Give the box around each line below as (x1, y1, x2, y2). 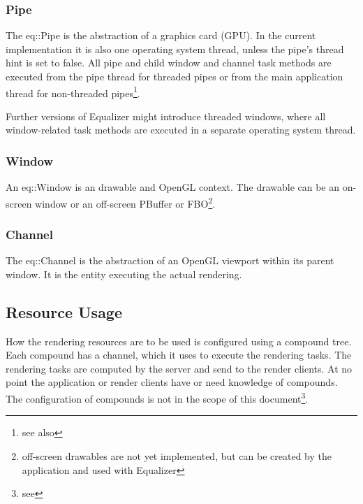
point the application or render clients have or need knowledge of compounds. (6, 375, 338, 389)
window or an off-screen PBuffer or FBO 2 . (35, 194, 216, 210)
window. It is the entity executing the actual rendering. (6, 266, 242, 281)
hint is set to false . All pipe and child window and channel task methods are (6, 55, 332, 70)
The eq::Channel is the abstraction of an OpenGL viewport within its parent (6, 253, 334, 268)
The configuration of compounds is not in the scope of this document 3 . (6, 389, 309, 405)
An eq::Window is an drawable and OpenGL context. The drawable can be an (6, 180, 340, 194)
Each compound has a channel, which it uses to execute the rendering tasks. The (6, 347, 352, 362)
